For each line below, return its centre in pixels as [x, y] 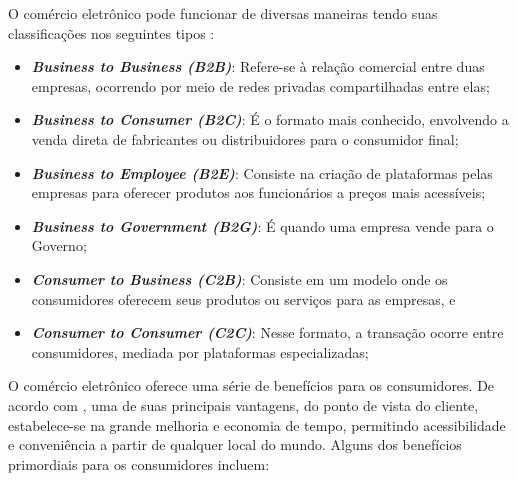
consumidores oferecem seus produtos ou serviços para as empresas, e [243, 298]
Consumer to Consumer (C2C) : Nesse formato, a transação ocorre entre [267, 332]
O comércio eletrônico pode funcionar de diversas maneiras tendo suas [223, 13]
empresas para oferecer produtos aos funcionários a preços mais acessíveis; [258, 192]
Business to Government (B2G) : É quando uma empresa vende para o [262, 225]
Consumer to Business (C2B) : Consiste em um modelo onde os [239, 278]
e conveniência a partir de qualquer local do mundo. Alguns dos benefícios [235, 444]
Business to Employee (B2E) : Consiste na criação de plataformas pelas [262, 172]
